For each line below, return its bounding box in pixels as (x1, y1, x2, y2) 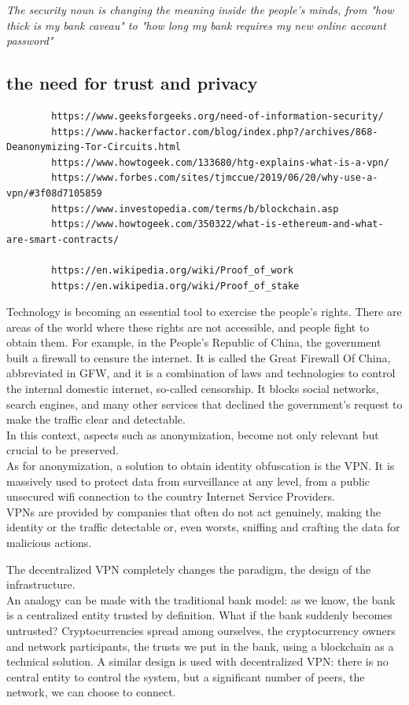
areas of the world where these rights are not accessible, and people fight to (6, 318, 370, 335)
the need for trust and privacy (6, 71, 258, 95)
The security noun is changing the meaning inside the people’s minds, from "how (6, 2, 394, 17)
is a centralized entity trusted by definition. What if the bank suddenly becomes (6, 607, 392, 623)
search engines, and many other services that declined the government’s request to (6, 395, 403, 412)
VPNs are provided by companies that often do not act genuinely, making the (6, 503, 381, 520)
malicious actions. (6, 534, 92, 551)
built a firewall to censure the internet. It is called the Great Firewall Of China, (6, 349, 391, 365)
